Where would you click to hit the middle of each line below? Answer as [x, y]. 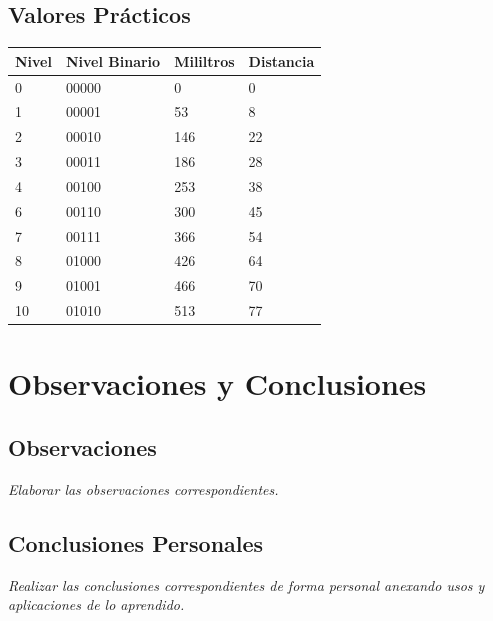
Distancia [281, 60]
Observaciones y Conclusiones [217, 383]
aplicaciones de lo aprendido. [96, 604]
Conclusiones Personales [136, 542]
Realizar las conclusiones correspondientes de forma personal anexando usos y [246, 584]
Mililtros [204, 60]
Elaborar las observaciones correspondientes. [143, 488]
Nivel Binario [113, 60]
